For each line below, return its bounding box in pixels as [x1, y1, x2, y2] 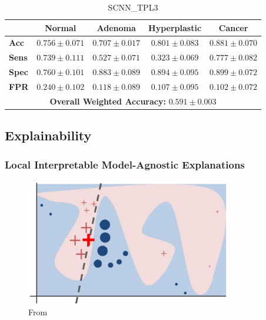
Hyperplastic [148, 21, 202, 33]
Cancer [218, 21, 248, 33]
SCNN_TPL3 [108, 1, 158, 13]
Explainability [5, 126, 92, 144]
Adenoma [97, 21, 136, 33]
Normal [45, 21, 77, 33]
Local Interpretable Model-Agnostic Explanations [5, 157, 245, 171]
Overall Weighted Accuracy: [49, 95, 166, 107]
